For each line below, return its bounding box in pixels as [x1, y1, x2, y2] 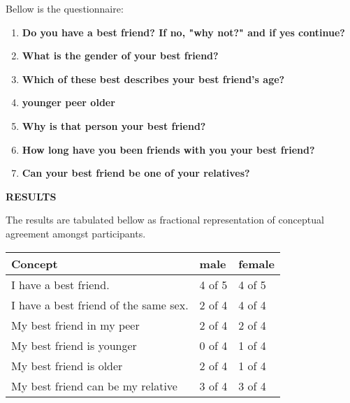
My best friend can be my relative [11, 377, 177, 394]
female [238, 255, 275, 272]
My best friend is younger [11, 337, 137, 353]
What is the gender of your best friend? [22, 48, 219, 63]
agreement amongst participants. [6, 226, 146, 240]
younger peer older [22, 95, 115, 110]
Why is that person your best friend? [22, 118, 206, 133]
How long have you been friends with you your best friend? [22, 142, 315, 156]
